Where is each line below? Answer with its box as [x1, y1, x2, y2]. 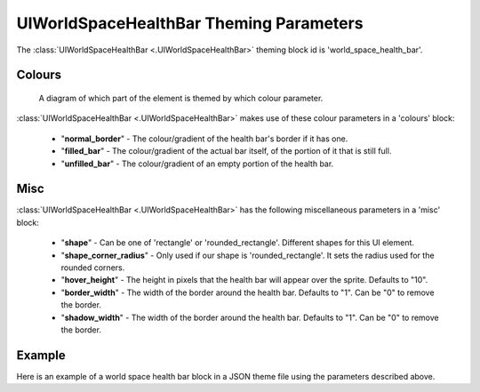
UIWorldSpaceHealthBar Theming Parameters [16, 13, 364, 33]
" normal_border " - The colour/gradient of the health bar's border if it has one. [60, 133, 348, 144]
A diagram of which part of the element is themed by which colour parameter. [38, 92, 324, 103]
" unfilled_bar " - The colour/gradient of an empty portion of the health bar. [60, 158, 334, 169]
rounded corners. [60, 262, 125, 273]
